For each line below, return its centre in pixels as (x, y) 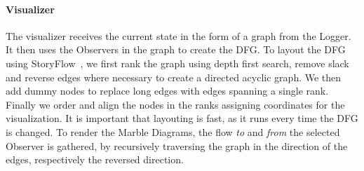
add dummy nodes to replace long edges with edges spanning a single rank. (167, 91)
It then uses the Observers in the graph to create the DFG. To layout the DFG (176, 49)
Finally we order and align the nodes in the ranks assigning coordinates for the (175, 104)
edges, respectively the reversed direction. (95, 159)
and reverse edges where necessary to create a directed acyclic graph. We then (174, 77)
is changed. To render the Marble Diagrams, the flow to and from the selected (173, 131)
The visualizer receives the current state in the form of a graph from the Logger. (178, 35)
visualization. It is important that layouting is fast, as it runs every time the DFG (182, 118)
